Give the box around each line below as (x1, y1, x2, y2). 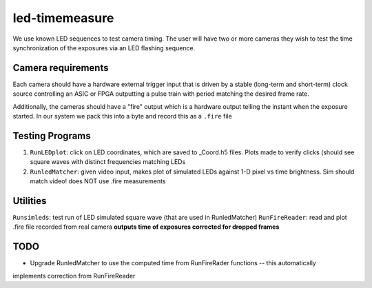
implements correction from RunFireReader (12, 271, 136, 280)
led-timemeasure (12, 10, 114, 25)
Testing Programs (12, 130, 91, 141)
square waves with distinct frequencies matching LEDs (30, 158, 186, 166)
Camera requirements (12, 62, 109, 74)
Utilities (12, 195, 47, 207)
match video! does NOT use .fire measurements (30, 177, 166, 185)
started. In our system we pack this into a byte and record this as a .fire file (12, 112, 232, 121)
